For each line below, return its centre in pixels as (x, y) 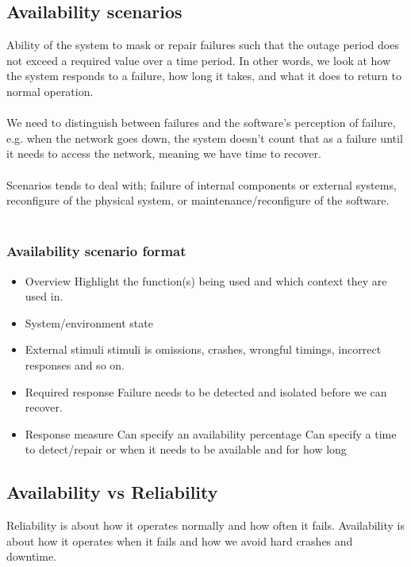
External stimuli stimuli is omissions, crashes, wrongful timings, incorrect (203, 349)
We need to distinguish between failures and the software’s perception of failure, (201, 123)
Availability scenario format (96, 251)
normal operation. (50, 91)
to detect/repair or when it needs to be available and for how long (186, 449)
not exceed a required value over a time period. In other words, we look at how (199, 60)
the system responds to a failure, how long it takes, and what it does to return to (204, 76)
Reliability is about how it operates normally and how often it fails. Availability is (205, 525)
